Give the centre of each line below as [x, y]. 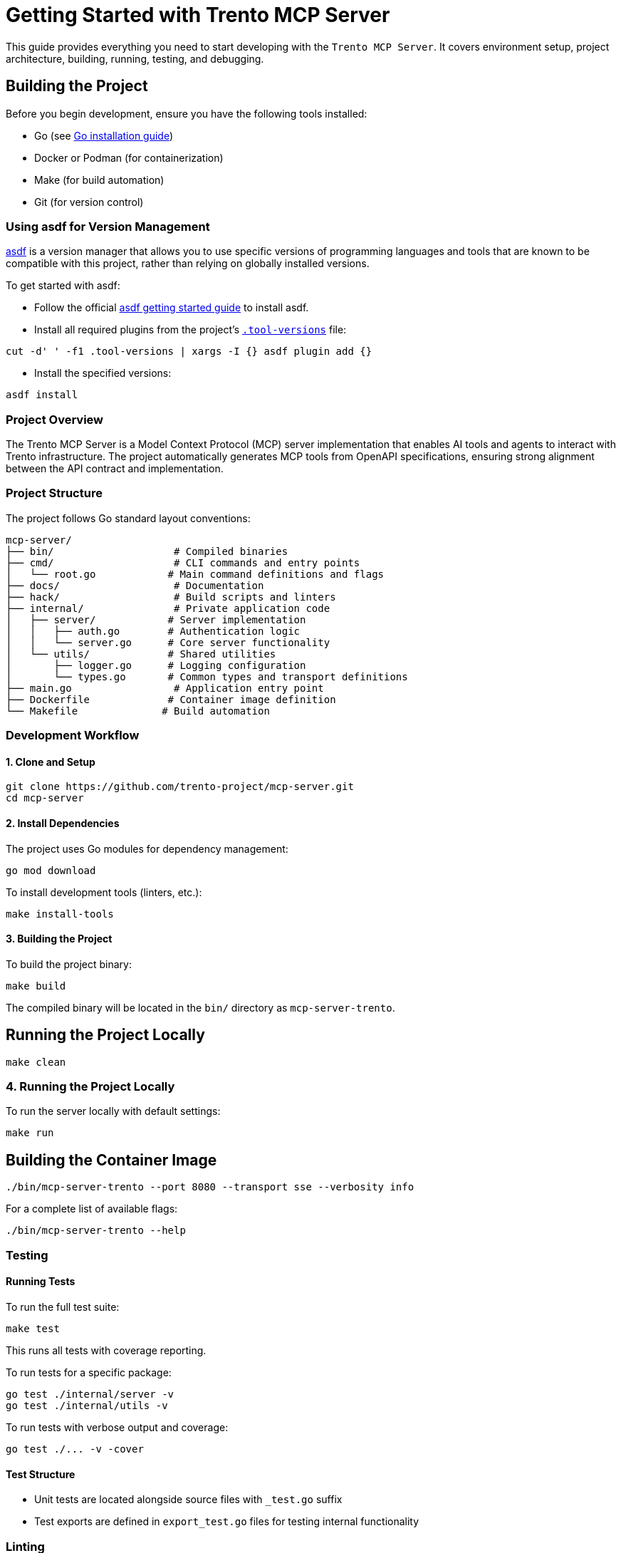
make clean [36, 1062]
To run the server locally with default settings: [113, 1111]
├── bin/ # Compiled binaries [147, 551]
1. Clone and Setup [51, 762]
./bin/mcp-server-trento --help [96, 1231]
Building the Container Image [111, 1160]
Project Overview [55, 419]
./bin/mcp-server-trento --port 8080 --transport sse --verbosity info [210, 1187]
